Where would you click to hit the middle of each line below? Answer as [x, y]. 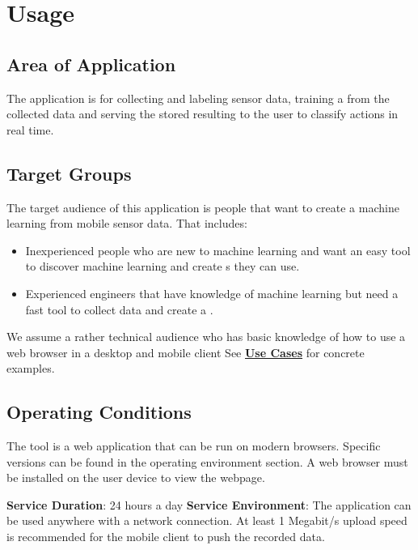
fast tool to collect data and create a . [119, 309]
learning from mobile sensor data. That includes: [127, 223]
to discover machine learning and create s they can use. [163, 266]
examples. [31, 368]
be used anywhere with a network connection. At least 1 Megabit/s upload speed [207, 520]
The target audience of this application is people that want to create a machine [203, 207]
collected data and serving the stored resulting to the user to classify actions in [203, 114]
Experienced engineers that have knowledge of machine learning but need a [212, 293]
